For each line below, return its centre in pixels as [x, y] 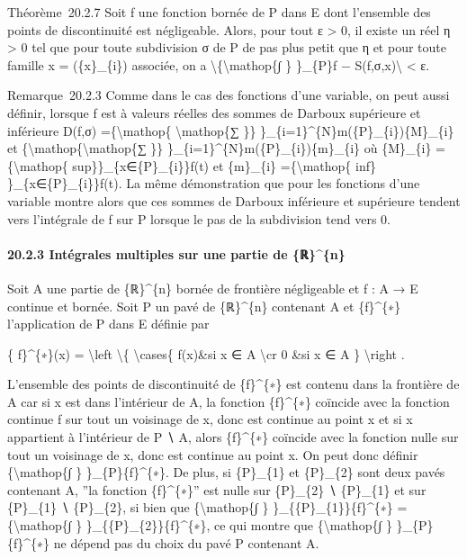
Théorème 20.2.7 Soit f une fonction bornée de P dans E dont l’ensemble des [219, 12]
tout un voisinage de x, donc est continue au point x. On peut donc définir [213, 454]
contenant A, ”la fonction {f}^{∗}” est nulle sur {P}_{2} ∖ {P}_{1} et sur [217, 489]
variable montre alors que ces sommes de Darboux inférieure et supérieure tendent [234, 200]
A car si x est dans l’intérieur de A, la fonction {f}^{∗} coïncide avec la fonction [229, 401]
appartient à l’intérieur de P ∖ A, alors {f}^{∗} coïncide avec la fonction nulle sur [233, 437]
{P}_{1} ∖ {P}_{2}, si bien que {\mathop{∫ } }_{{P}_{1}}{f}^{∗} [200, 507]
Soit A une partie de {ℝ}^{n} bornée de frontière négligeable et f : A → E [213, 288]
